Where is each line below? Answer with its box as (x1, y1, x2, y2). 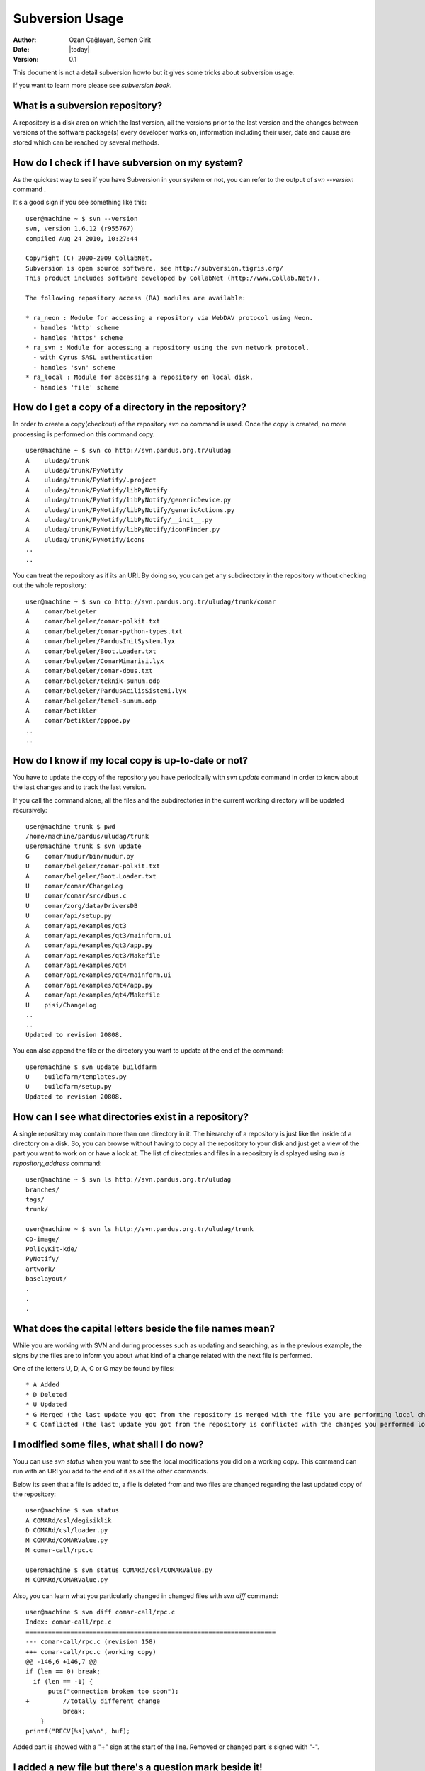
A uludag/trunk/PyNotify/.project (25, 476, 157, 485)
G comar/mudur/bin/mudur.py (25, 852, 135, 860)
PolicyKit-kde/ (25, 1245, 79, 1253)
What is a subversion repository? (13, 99, 163, 111)
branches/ (25, 1185, 59, 1194)
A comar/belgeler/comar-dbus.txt (25, 667, 153, 675)
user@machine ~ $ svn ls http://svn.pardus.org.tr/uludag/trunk (25, 1226, 254, 1233)
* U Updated (25, 1401, 67, 1409)
